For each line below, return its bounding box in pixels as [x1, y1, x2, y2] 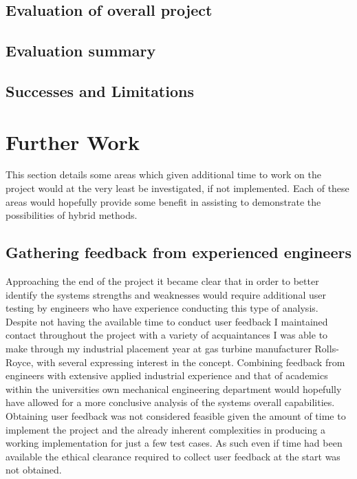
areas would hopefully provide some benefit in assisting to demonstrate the [6, 194, 321, 209]
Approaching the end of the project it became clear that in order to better [6, 274, 319, 288]
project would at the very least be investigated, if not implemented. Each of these [6, 181, 349, 195]
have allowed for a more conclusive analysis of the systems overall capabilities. [6, 395, 335, 409]
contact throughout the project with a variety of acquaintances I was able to [6, 328, 328, 342]
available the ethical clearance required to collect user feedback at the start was [6, 449, 340, 463]
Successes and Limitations [6, 80, 194, 101]
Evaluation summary [6, 40, 156, 61]
